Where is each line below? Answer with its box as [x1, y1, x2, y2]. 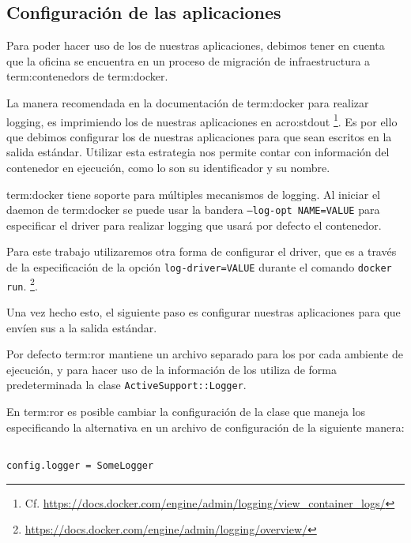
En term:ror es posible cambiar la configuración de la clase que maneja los [6, 403, 366, 420]
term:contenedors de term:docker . [6, 68, 168, 84]
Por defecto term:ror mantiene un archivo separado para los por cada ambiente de [6, 346, 403, 362]
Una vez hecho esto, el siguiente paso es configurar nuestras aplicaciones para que [6, 304, 401, 320]
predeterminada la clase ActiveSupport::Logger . [6, 376, 247, 393]
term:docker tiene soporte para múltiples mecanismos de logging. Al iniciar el [6, 185, 380, 202]
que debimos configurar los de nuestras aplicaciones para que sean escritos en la [6, 128, 392, 144]
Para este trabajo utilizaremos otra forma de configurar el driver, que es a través [6, 243, 397, 260]
